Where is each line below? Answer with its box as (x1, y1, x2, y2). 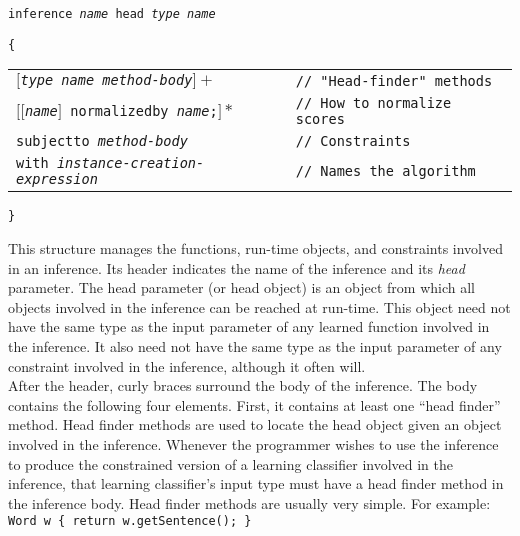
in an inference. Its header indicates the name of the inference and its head (8, 257, 465, 278)
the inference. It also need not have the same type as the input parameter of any (8, 335, 502, 356)
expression (16, 171, 98, 188)
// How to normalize (295, 95, 452, 112)
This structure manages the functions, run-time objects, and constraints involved (8, 237, 503, 258)
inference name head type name (8, 7, 216, 21)
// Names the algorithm (295, 163, 476, 180)
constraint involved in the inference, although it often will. (8, 355, 366, 376)
